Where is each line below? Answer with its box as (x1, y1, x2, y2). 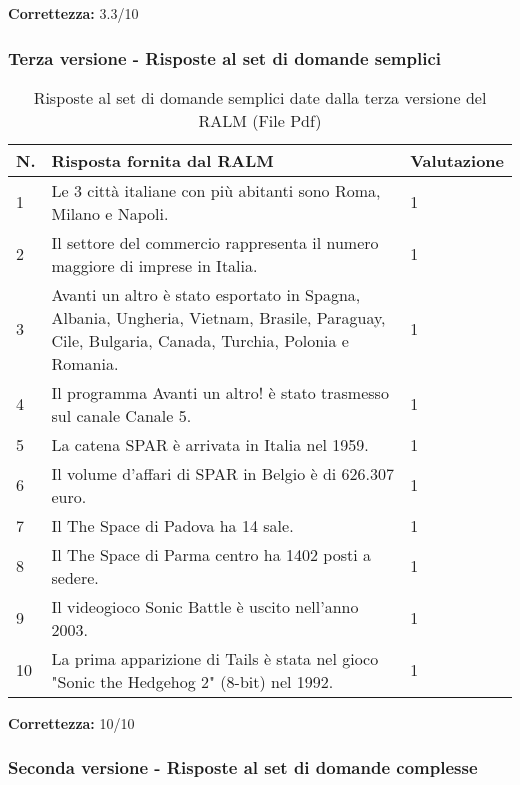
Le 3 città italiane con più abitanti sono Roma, (51, 178, 381, 202)
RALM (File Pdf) (198, 108, 322, 132)
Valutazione (410, 148, 504, 172)
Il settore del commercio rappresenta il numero (51, 230, 379, 254)
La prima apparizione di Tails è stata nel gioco (51, 646, 379, 670)
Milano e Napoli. (51, 201, 169, 225)
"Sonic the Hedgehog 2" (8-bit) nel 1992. (51, 669, 334, 693)
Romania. (51, 351, 119, 375)
